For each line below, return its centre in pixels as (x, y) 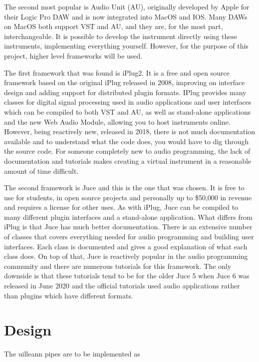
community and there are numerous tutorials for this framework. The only (118, 266)
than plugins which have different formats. (69, 295)
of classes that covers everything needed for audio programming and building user (129, 237)
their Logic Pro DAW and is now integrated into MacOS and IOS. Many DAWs (126, 16)
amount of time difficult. (41, 170)
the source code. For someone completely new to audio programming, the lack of (127, 151)
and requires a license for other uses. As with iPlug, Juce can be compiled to (121, 207)
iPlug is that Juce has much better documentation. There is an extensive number (128, 227)
